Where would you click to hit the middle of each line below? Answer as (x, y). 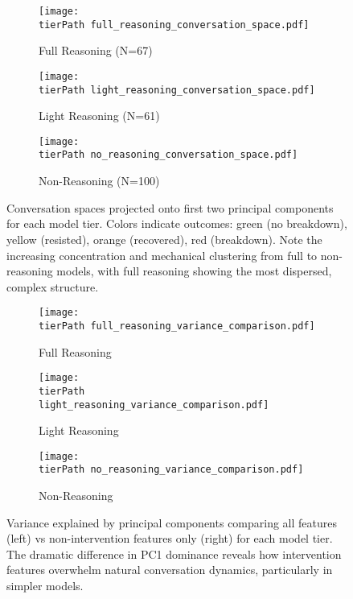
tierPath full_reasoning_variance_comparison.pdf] (177, 326)
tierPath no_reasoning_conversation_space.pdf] (168, 155)
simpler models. (45, 586)
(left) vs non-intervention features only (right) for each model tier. (170, 538)
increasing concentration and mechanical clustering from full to (162, 255)
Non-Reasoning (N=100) (99, 181)
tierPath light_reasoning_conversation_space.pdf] (177, 90)
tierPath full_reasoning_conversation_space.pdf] (174, 25)
